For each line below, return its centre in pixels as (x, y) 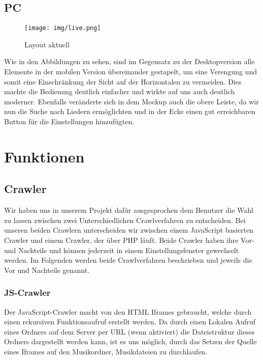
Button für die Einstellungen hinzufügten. (69, 121)
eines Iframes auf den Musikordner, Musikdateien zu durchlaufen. (106, 351)
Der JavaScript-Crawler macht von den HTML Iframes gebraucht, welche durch (128, 311)
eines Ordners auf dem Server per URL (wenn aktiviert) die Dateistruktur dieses (129, 331)
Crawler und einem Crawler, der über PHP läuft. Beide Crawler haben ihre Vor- (129, 240)
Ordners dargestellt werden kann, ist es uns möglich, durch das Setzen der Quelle (130, 341)
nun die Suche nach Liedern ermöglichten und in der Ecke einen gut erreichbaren (130, 111)
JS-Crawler (27, 293)
